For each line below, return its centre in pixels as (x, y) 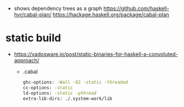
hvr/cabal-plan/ (33, 15)
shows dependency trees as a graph (58, 8)
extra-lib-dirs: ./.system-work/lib (67, 98)
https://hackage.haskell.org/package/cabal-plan (111, 15)
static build (33, 38)
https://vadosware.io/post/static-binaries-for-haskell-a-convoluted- (96, 54)
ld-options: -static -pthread (60, 93)
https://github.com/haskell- (136, 8)
